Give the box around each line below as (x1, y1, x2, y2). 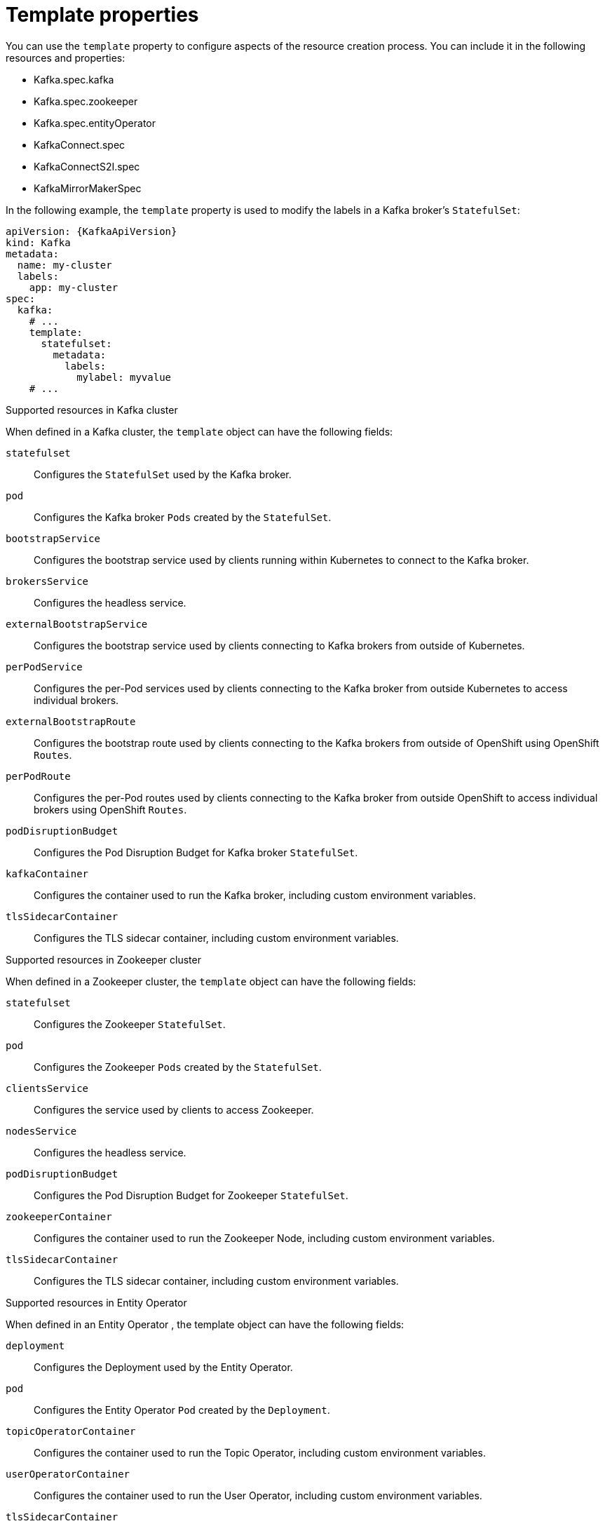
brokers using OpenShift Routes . (34, 803, 187, 816)
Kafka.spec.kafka (34, 73, 114, 86)
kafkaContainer (6, 867, 89, 879)
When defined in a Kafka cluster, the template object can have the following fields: (6, 425, 393, 438)
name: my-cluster (17, 259, 112, 271)
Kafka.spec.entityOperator (34, 116, 156, 129)
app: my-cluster (29, 281, 118, 293)
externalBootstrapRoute (6, 715, 136, 727)
